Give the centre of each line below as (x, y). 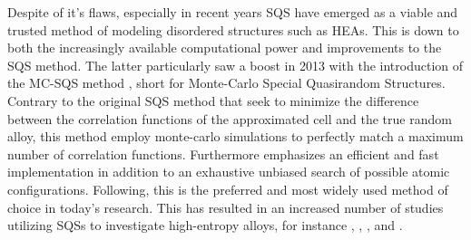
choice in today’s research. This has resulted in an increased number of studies (226, 207)
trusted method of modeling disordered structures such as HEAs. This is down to (233, 29)
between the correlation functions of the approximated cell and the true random (230, 118)
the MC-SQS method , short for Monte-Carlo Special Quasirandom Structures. (226, 83)
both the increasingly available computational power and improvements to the (225, 48)
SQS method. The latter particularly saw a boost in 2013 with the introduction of (235, 65)
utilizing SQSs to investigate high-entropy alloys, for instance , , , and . (205, 225)
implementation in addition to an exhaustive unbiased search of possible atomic (229, 172)
